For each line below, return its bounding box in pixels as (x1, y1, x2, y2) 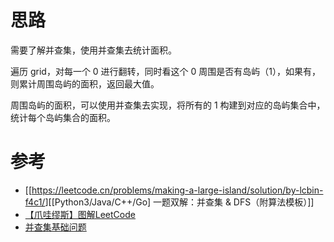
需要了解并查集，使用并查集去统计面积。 (10, 44, 177, 56)
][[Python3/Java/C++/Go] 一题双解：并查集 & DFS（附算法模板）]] (44, 196, 315, 208)
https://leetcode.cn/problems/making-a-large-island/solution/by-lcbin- (31, 184, 324, 196)
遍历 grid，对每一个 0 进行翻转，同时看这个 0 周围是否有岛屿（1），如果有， (10, 65, 322, 77)
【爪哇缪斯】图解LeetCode (24, 208, 136, 220)
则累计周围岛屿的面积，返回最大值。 (10, 77, 160, 90)
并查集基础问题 (24, 221, 87, 233)
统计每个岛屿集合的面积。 (10, 111, 116, 123)
